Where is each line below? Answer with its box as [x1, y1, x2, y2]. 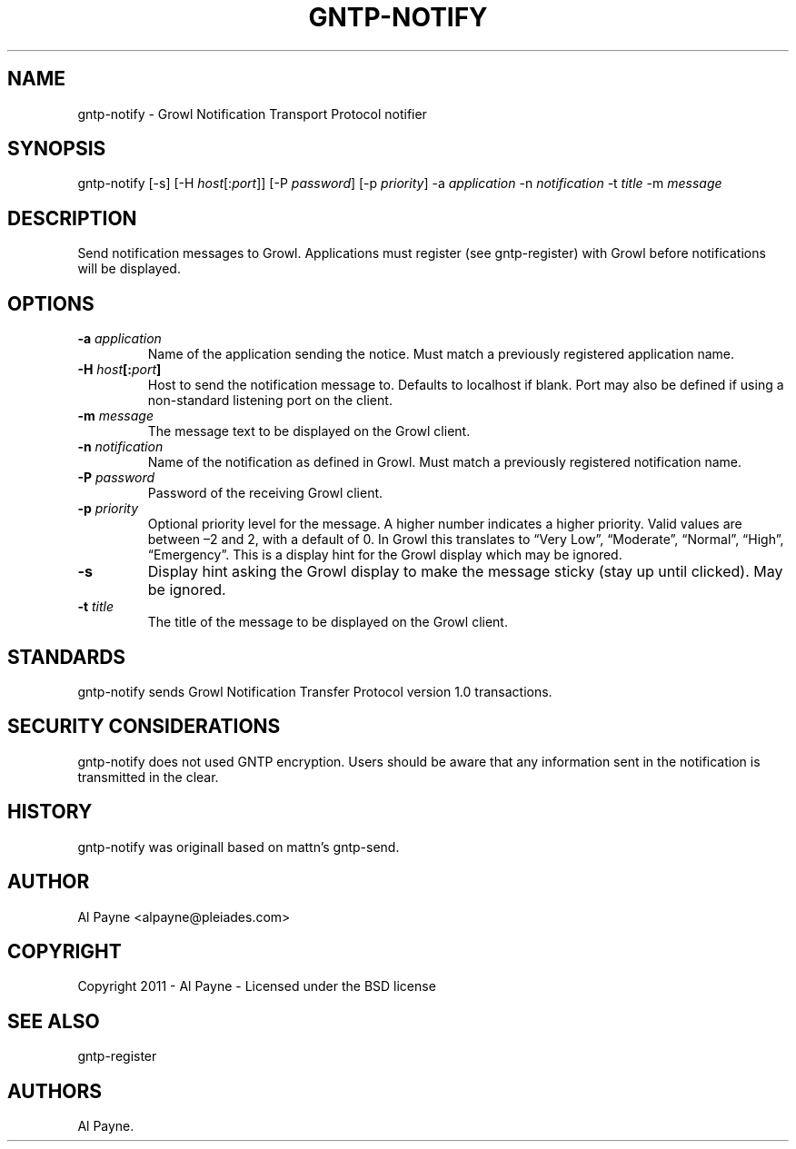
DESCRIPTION [7, 206, 137, 230]
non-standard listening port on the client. [147, 392, 393, 409]
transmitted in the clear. [77, 768, 219, 785]
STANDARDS [7, 645, 126, 669]
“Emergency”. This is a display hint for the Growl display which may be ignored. [147, 547, 622, 563]
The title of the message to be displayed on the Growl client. [147, 614, 508, 630]
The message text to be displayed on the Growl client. [147, 423, 471, 440]
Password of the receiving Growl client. [147, 485, 383, 501]
